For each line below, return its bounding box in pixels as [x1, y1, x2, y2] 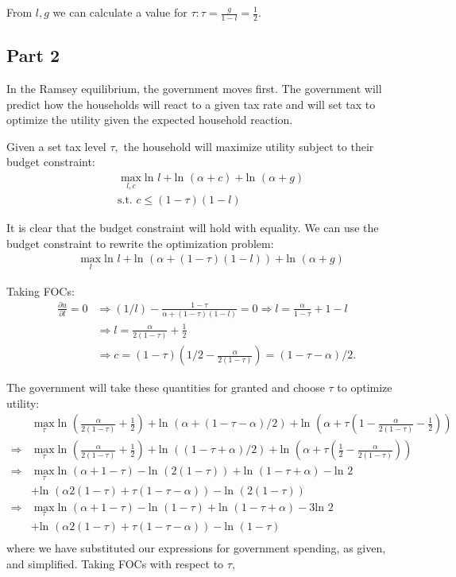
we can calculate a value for [52, 4, 187, 20]
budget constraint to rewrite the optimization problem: [6, 234, 274, 251]
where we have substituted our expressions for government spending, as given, [6, 539, 386, 556]
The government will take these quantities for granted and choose [6, 379, 325, 396]
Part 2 [6, 43, 60, 68]
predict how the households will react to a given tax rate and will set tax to [6, 95, 376, 112]
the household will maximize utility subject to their [123, 137, 374, 154]
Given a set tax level [6, 137, 106, 154]
